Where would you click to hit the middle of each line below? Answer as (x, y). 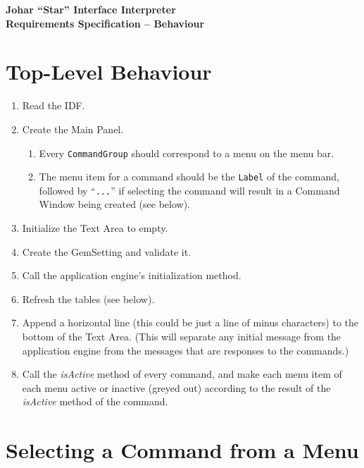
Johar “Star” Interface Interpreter (91, 9)
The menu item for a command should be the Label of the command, (189, 177)
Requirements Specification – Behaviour (105, 23)
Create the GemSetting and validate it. (107, 251)
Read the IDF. (54, 105)
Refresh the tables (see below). (88, 298)
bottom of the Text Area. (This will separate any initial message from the (182, 337)
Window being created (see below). (114, 204)
